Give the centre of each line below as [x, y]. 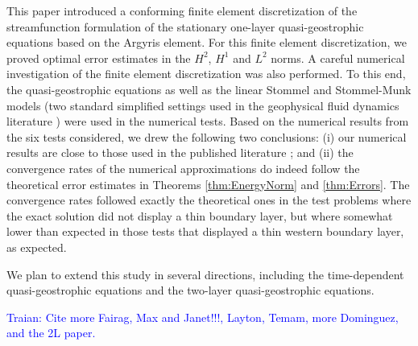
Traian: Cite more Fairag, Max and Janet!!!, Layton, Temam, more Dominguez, [203, 317]
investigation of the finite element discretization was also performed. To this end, [206, 74]
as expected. [37, 247]
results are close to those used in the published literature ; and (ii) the [180, 152]
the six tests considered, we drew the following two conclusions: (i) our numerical [207, 136]
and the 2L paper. [51, 333]
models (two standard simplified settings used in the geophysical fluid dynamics [203, 105]
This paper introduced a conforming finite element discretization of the [182, 10]
